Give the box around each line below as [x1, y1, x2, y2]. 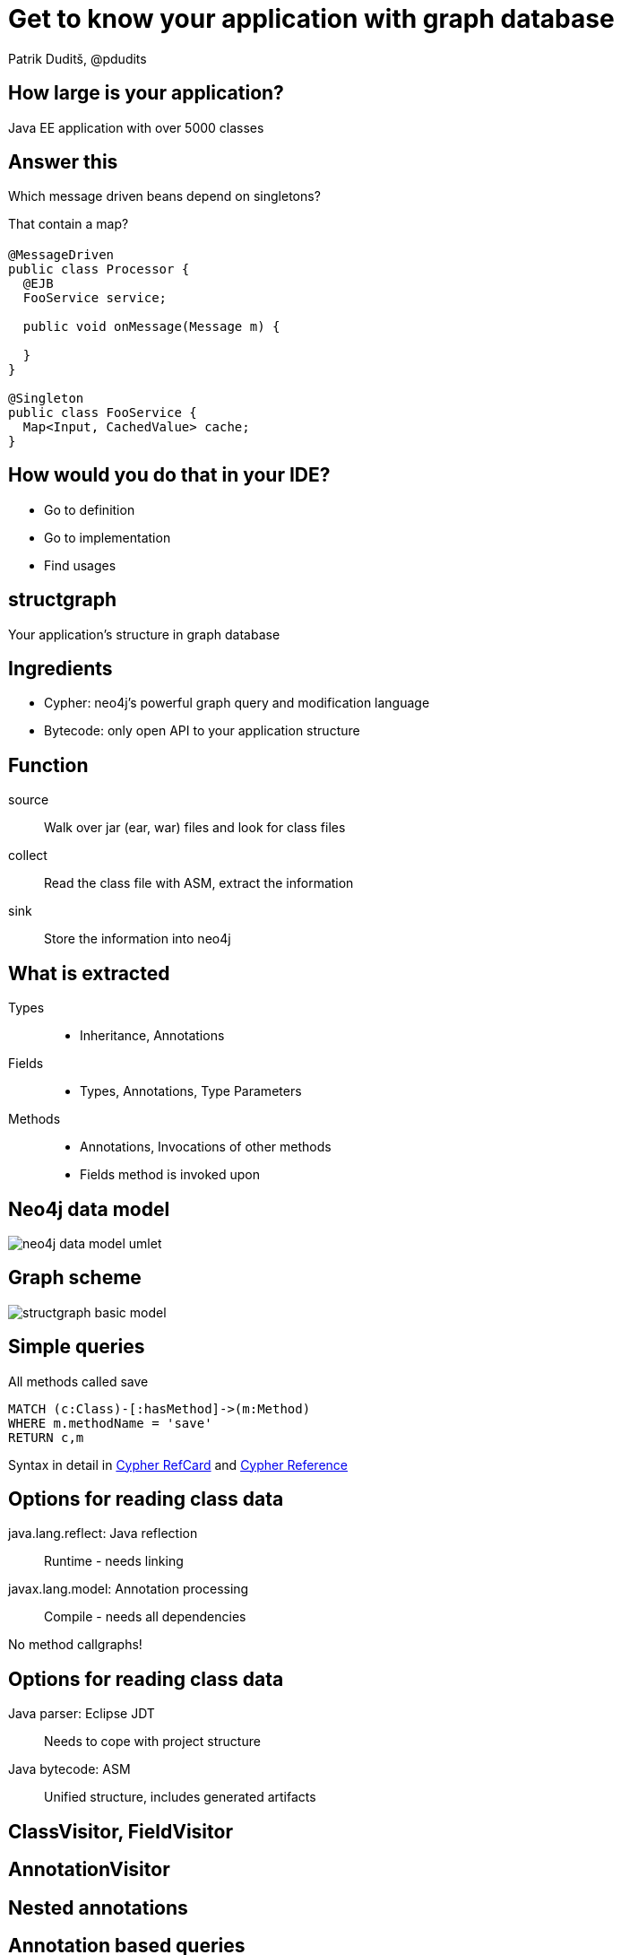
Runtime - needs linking [44, 1553, 184, 1569]
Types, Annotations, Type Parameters [80, 1083, 302, 1099]
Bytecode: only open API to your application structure [44, 723, 360, 739]
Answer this [8, 151, 118, 174]
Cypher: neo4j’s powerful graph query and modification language [44, 695, 430, 711]
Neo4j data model [8, 1197, 170, 1221]
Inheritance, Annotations [80, 1028, 225, 1044]
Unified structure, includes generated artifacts [44, 1789, 316, 1805]
